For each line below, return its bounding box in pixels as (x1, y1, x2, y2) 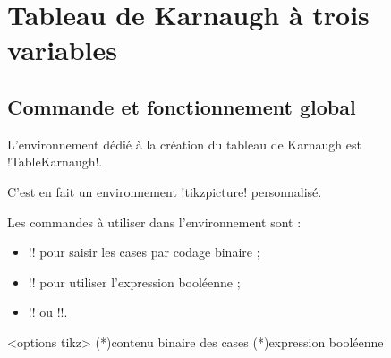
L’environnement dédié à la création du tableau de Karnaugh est (7, 134, 361, 153)
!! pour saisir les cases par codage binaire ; (28, 243, 260, 261)
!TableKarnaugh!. (7, 152, 103, 171)
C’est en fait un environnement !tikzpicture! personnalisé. (7, 182, 322, 200)
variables (7, 31, 118, 68)
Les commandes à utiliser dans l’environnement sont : (7, 212, 302, 231)
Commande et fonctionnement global (7, 92, 356, 120)
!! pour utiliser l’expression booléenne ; (28, 272, 241, 291)
